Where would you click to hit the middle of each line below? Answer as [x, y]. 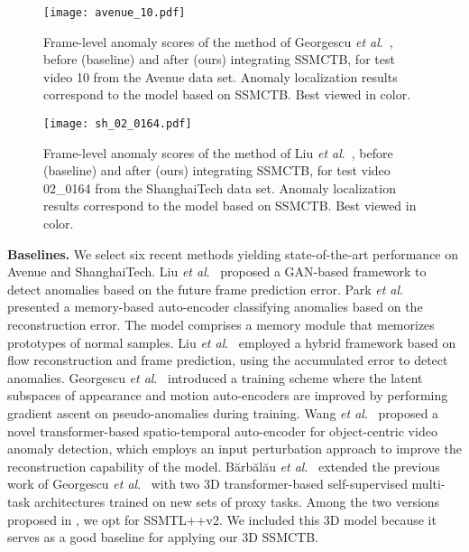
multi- [428, 484]
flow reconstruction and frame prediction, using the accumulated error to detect [228, 360]
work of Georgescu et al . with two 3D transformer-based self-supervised [207, 484]
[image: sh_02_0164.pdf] [118, 124]
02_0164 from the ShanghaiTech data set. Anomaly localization [220, 187]
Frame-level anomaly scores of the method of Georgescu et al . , [218, 41]
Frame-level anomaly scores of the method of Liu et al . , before [218, 152]
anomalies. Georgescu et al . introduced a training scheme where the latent [215, 377]
